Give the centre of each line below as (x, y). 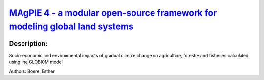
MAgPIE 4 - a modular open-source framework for (113, 13)
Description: (28, 44)
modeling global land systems (71, 26)
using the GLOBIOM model (36, 62)
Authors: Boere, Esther (32, 71)
